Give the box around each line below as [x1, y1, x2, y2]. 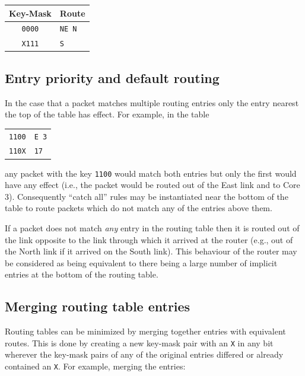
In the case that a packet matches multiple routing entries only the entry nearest [5, 96, 299, 109]
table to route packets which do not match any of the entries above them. [5, 202, 272, 214]
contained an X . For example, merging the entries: [5, 360, 186, 372]
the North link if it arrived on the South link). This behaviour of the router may [5, 245, 297, 257]
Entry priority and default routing [5, 68, 220, 87]
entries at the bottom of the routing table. [5, 268, 158, 281]
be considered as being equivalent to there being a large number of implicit [5, 256, 278, 269]
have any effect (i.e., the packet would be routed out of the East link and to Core [5, 179, 300, 191]
